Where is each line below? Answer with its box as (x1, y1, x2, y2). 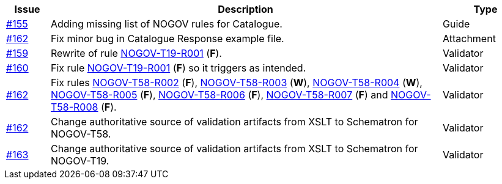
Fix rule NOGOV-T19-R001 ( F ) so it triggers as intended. (50, 62, 306, 74)
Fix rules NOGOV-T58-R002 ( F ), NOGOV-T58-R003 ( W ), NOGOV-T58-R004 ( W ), (50, 76, 423, 89)
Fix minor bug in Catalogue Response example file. (50, 32, 284, 45)
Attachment (442, 32, 496, 45)
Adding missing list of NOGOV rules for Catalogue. (50, 18, 282, 30)
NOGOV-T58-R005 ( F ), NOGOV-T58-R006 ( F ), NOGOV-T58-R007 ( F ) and (50, 89, 388, 101)
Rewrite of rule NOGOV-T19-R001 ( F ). (50, 47, 222, 59)
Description (218, 3, 273, 15)
